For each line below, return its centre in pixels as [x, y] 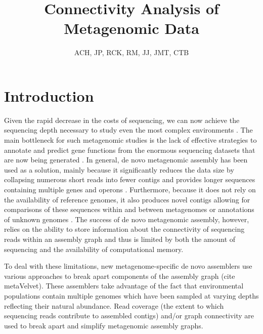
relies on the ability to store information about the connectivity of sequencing [124, 229]
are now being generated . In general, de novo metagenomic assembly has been [126, 160]
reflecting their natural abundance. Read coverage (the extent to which [114, 305]
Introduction [49, 95]
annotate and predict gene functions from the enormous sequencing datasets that [130, 150]
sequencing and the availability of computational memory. [94, 249]
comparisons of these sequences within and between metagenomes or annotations [129, 209]
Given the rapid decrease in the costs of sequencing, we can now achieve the [122, 120]
